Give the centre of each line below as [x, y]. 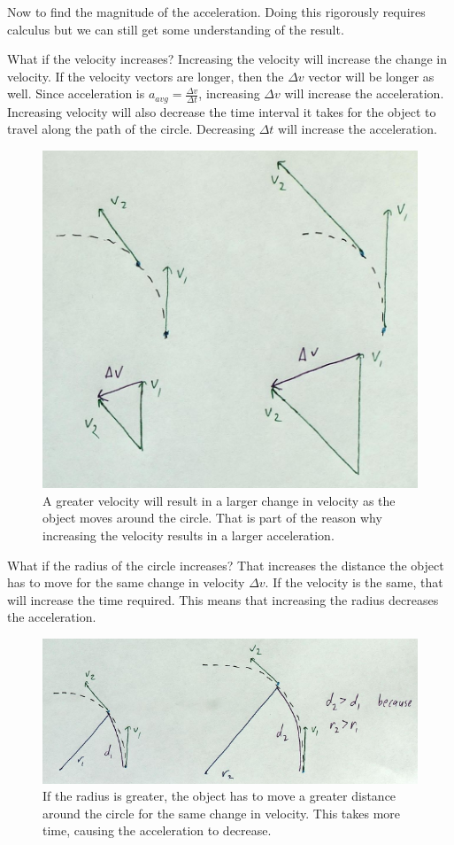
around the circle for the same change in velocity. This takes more [222, 813]
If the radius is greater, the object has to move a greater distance [219, 796]
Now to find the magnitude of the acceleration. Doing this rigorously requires [216, 12]
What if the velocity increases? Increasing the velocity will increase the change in [227, 59]
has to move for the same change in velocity [126, 582]
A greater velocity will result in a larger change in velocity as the [219, 500]
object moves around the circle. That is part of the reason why [212, 518]
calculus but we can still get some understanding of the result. [176, 29]
